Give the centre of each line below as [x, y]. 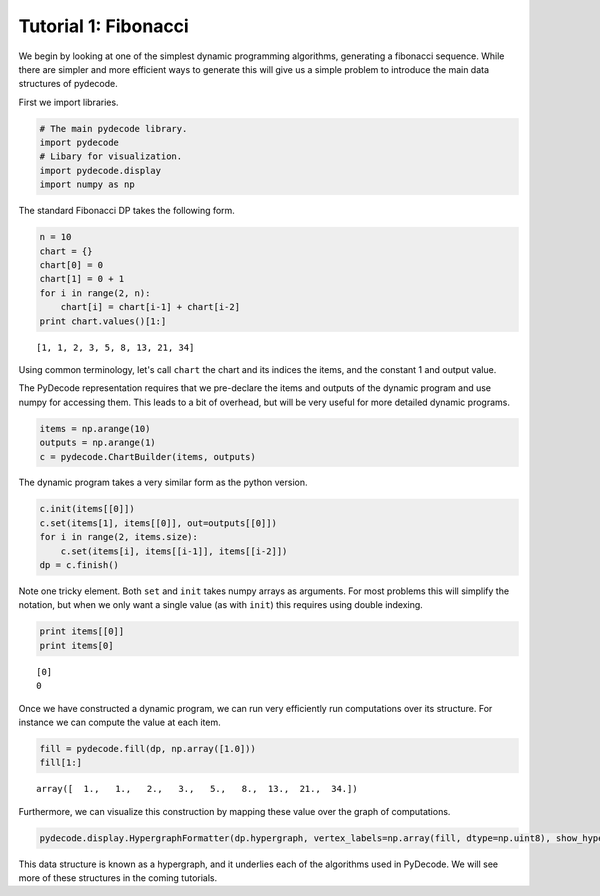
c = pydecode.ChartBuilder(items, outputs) [148, 456]
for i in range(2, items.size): [119, 537]
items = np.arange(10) [95, 428]
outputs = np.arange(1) [98, 443]
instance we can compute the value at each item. [119, 722]
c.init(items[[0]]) [87, 509]
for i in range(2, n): [95, 293]
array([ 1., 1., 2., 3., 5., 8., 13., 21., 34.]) [197, 789]
